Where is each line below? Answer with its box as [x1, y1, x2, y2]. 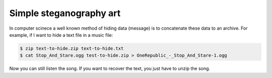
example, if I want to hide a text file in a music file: [9, 32, 113, 38]
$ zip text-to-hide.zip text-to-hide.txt [20, 45, 124, 51]
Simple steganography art [9, 8, 121, 19]
